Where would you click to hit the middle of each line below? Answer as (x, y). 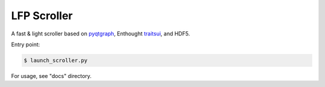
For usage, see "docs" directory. (51, 76)
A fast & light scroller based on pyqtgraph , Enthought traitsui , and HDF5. (101, 34)
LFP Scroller (42, 16)
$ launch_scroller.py (56, 60)
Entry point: (26, 44)
